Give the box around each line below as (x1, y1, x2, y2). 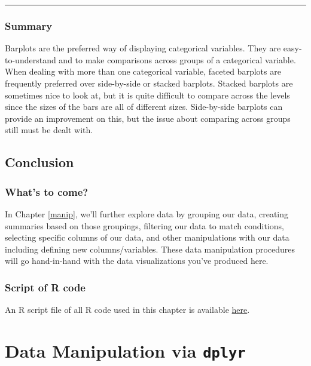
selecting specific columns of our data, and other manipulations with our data (5, 231, 289, 244)
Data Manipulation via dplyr (5, 338, 246, 362)
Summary (5, 18, 53, 33)
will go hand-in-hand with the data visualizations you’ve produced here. (5, 254, 269, 267)
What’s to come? (5, 184, 89, 199)
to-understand (5, 53, 56, 66)
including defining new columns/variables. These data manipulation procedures (5, 242, 295, 255)
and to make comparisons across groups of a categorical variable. (59, 53, 296, 66)
